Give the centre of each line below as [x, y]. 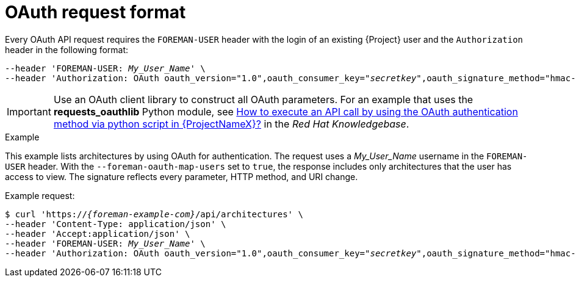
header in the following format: [67, 49]
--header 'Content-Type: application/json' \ [116, 224]
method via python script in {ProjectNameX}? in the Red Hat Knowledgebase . [231, 124]
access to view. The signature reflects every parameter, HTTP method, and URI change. [182, 176]
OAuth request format [95, 12]
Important [29, 111]
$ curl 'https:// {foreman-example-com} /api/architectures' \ [154, 214]
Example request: [40, 195]
